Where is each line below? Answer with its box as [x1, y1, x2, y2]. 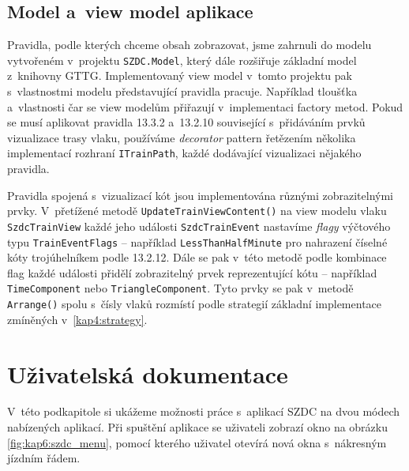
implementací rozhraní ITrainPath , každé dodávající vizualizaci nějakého [7, 145, 362, 161]
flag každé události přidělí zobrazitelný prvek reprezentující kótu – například [7, 264, 377, 281]
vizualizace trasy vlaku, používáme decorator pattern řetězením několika [7, 129, 356, 145]
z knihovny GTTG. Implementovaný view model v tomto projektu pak [7, 67, 352, 84]
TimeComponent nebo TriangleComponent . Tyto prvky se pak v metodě [7, 280, 354, 296]
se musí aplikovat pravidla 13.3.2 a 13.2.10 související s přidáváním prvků [7, 114, 366, 130]
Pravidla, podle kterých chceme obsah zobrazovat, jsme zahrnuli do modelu [7, 36, 372, 53]
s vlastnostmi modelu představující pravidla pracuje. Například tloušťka [7, 83, 358, 100]
